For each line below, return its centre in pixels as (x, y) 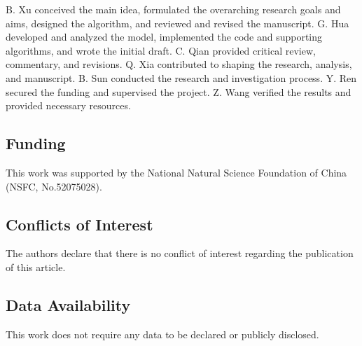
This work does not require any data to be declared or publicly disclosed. (162, 334)
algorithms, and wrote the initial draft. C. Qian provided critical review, (161, 50)
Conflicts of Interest (79, 224)
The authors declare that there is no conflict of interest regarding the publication (180, 253)
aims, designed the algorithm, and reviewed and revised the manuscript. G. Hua (177, 23)
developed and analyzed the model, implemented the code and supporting (164, 37)
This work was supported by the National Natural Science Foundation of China (176, 172)
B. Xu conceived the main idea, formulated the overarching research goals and (173, 9)
